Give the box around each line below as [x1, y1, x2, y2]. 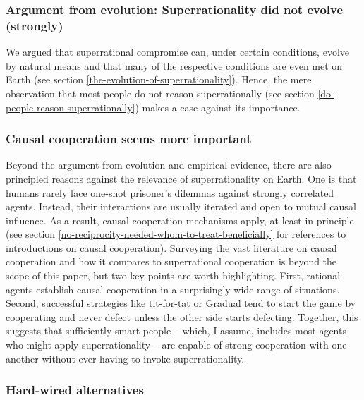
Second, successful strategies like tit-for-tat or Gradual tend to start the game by [6, 296, 356, 310]
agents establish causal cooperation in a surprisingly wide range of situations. [6, 281, 340, 296]
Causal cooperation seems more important [6, 130, 252, 147]
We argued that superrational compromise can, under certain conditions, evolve [6, 44, 349, 59]
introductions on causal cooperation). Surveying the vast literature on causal [6, 240, 337, 255]
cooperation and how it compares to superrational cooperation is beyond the [6, 254, 337, 269]
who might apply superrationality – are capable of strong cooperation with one [6, 337, 347, 352]
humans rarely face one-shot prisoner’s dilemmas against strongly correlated [6, 185, 334, 200]
